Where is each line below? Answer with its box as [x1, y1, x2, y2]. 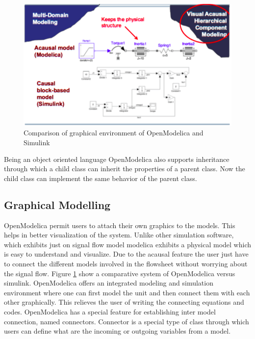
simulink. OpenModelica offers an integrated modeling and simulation [4, 278, 213, 288]
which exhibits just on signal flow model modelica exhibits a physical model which [4, 239, 251, 249]
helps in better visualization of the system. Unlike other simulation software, [4, 230, 234, 240]
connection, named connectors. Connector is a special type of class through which [4, 316, 249, 326]
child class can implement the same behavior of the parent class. [4, 173, 197, 183]
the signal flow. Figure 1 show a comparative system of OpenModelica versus [4, 268, 235, 278]
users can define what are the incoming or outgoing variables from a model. [4, 326, 231, 336]
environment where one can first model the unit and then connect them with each [4, 287, 250, 297]
